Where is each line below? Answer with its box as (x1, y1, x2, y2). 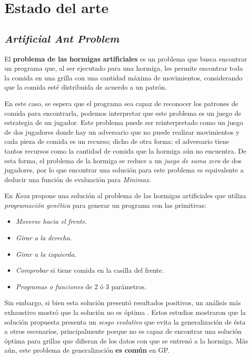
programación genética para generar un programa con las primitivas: (4, 200, 207, 210)
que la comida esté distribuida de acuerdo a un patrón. (4, 82, 167, 92)
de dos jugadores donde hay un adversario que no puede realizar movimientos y (4, 126, 239, 137)
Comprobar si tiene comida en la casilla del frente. (15, 265, 164, 275)
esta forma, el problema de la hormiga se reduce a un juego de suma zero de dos (4, 155, 242, 165)
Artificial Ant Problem (4, 31, 119, 46)
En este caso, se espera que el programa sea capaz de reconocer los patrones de (4, 98, 238, 108)
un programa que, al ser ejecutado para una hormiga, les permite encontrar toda (4, 63, 243, 73)
